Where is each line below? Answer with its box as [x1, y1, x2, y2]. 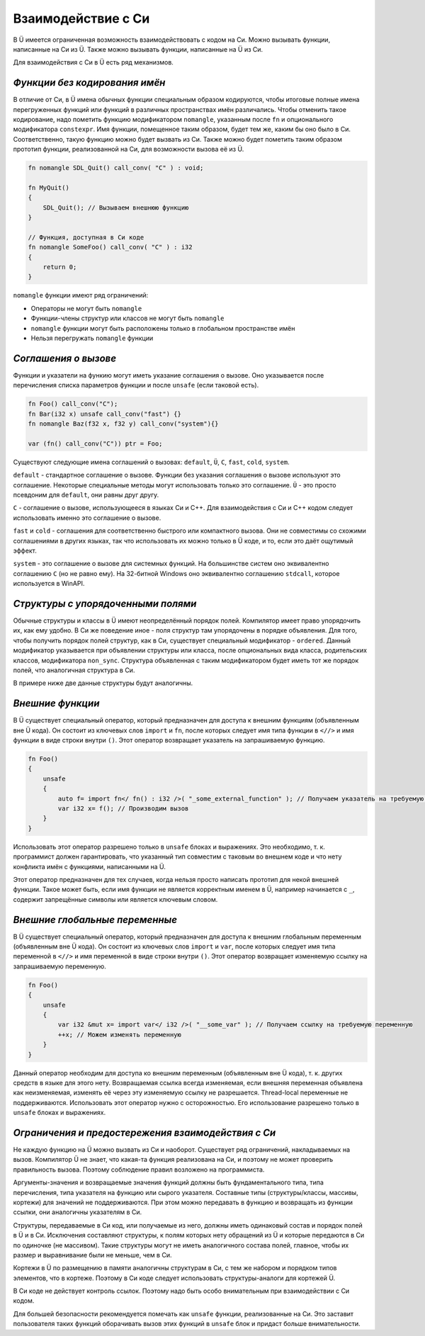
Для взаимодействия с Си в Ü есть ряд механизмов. [13, 58, 174, 67]
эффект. [13, 546, 37, 555]
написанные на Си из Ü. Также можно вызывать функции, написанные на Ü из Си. [13, 45, 263, 53]
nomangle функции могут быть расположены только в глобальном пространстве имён [30, 324, 295, 332]
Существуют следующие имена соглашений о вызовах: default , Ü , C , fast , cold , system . [13, 458, 290, 466]
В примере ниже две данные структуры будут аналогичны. [13, 679, 193, 687]
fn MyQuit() [28, 183, 70, 191]
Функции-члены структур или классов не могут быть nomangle [30, 314, 225, 322]
